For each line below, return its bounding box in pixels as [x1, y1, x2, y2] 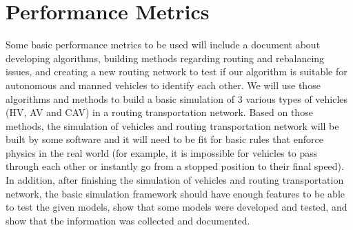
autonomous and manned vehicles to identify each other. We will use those [6, 77, 321, 92]
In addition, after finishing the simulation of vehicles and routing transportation [6, 173, 344, 187]
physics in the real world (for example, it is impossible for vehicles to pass [6, 145, 318, 160]
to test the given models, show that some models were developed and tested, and [6, 200, 347, 214]
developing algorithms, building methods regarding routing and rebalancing [6, 50, 325, 65]
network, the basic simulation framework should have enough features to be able [6, 186, 345, 200]
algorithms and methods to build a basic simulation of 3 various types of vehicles [6, 91, 348, 106]
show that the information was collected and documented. [6, 213, 250, 227]
